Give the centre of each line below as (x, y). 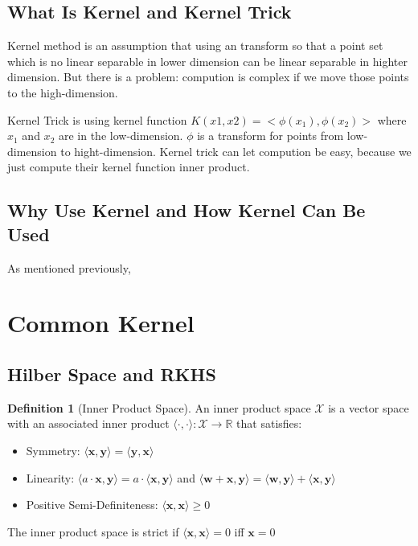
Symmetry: (53, 450)
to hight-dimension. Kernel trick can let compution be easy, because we (236, 151)
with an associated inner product (88, 423)
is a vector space (369, 407)
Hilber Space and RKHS (112, 374)
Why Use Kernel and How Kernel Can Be (186, 210)
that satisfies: (269, 423)
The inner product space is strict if (93, 531)
